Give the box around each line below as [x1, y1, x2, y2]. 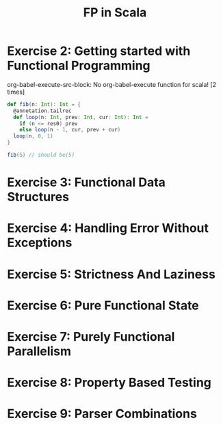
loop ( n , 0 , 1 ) [13, 133, 53, 140]
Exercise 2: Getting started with [7, 43, 191, 59]
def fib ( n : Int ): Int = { [7, 101, 81, 107]
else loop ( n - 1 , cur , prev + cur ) [19, 127, 121, 133]
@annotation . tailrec [13, 107, 72, 114]
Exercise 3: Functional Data [7, 175, 166, 190]
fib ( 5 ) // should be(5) [7, 152, 75, 159]
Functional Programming [7, 58, 150, 73]
